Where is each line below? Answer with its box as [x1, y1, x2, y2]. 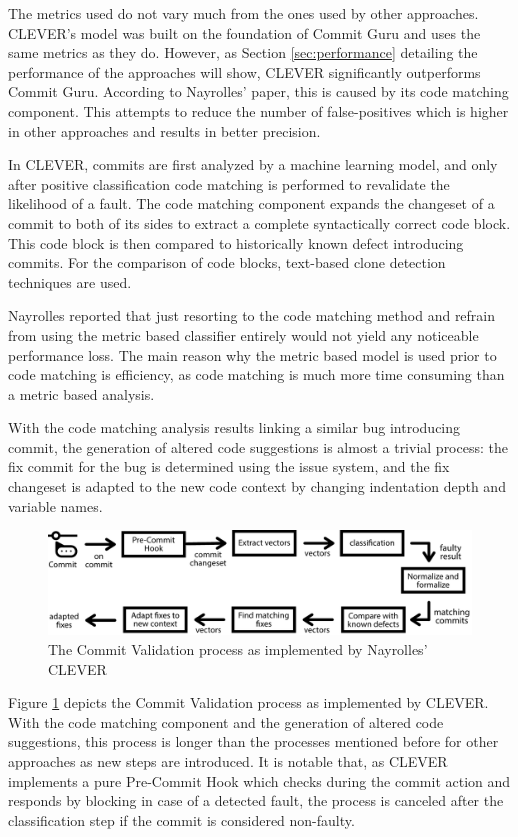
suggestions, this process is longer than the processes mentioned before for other [8, 731, 499, 752]
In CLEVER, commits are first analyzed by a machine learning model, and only [8, 154, 498, 175]
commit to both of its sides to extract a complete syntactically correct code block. [8, 212, 511, 233]
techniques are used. [8, 271, 132, 292]
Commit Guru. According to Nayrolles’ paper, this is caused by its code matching [8, 81, 509, 102]
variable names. [8, 495, 103, 516]
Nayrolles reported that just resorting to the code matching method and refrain [8, 305, 496, 326]
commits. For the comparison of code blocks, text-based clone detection [8, 252, 446, 273]
